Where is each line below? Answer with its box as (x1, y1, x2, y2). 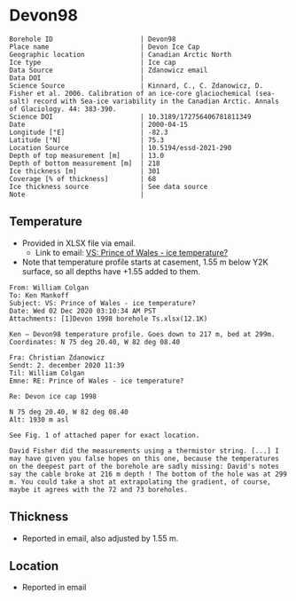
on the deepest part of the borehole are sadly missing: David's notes (9, 462, 279, 471)
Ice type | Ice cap (9, 58, 176, 67)
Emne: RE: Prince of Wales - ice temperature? (9, 376, 184, 385)
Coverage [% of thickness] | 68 (9, 174, 157, 183)
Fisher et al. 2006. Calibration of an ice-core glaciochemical (9, 89, 252, 98)
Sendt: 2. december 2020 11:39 (9, 360, 125, 369)
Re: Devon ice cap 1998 (9, 391, 97, 400)
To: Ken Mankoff (9, 290, 69, 300)
